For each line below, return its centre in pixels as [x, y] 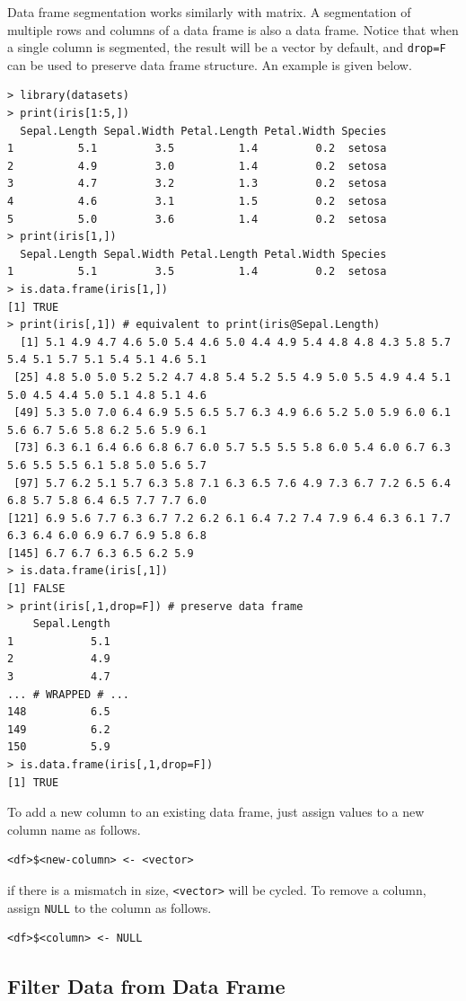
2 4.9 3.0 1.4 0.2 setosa [197, 166]
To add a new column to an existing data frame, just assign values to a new [216, 812]
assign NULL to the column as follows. [110, 907]
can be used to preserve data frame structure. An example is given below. [210, 64]
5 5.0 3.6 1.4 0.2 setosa [197, 219]
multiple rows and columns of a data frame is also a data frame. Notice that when [233, 29]
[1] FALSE [36, 589]
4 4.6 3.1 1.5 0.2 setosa [197, 201]
